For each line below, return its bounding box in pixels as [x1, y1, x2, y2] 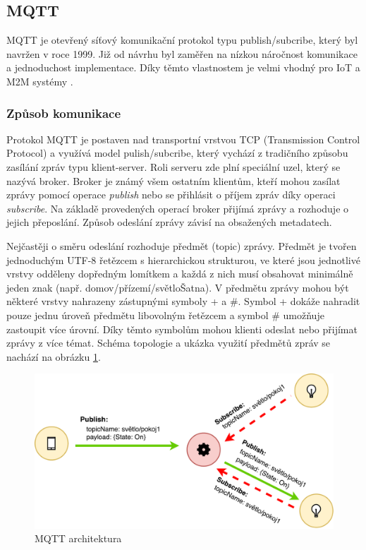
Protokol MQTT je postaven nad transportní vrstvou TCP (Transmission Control [6, 131, 360, 146]
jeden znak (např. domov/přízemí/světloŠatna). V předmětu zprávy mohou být [6, 280, 349, 294]
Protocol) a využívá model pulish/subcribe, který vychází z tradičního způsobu [6, 145, 348, 160]
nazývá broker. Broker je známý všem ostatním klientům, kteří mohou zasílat [6, 173, 341, 188]
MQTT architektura [35, 531, 122, 546]
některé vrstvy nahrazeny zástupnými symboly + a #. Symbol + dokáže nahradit [6, 294, 360, 309]
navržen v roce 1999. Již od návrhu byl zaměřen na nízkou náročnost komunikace [6, 46, 358, 61]
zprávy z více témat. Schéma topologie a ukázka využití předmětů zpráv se [6, 335, 331, 350]
